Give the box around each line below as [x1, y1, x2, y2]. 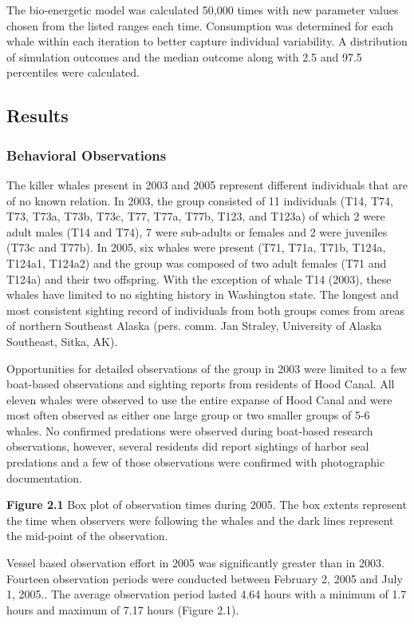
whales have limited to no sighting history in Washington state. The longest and [6, 286, 399, 303]
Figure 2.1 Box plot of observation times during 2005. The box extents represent [6, 496, 407, 513]
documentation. [6, 469, 82, 486]
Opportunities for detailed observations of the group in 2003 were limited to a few [6, 360, 408, 376]
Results [6, 103, 69, 128]
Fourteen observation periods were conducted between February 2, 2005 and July [6, 570, 403, 586]
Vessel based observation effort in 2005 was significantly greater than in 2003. [6, 554, 384, 571]
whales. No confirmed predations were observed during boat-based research [6, 422, 373, 439]
